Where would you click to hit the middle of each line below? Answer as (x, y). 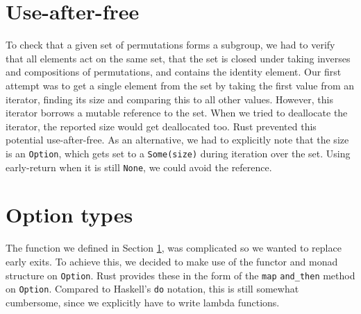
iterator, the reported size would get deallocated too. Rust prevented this (161, 126)
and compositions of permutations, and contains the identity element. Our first (174, 72)
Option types (69, 215)
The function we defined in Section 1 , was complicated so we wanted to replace (174, 248)
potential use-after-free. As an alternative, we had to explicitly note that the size (177, 140)
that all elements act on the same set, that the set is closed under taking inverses (178, 58)
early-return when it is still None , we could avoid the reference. (139, 167)
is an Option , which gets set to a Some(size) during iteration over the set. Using (178, 153)
